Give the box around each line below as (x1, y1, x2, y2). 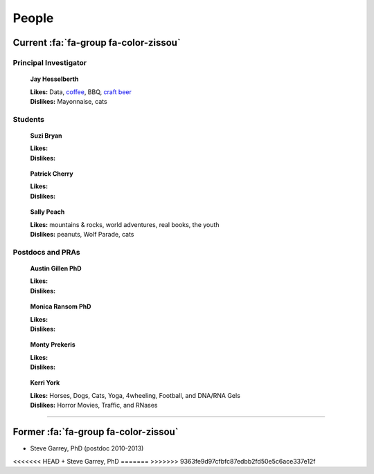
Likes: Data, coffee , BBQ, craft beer (30, 87, 132, 96)
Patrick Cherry (30, 170, 73, 178)
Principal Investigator (12, 57, 87, 67)
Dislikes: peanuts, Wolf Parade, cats (30, 230, 134, 238)
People (12, 10, 54, 26)
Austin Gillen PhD (30, 264, 82, 273)
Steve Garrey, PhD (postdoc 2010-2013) (30, 444, 144, 453)
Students (12, 114, 45, 124)
